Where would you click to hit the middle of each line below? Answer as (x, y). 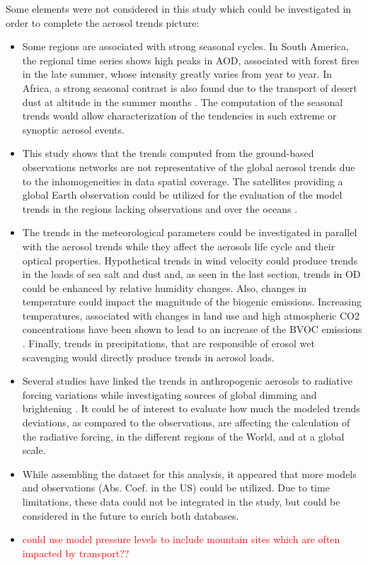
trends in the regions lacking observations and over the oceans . (160, 208)
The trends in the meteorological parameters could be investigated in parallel (190, 232)
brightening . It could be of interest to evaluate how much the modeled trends (191, 408)
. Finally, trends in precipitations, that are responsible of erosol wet (168, 343)
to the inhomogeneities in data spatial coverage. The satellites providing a (183, 181)
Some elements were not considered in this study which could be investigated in (179, 8)
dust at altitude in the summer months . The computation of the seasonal (183, 101)
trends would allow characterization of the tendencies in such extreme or (179, 116)
